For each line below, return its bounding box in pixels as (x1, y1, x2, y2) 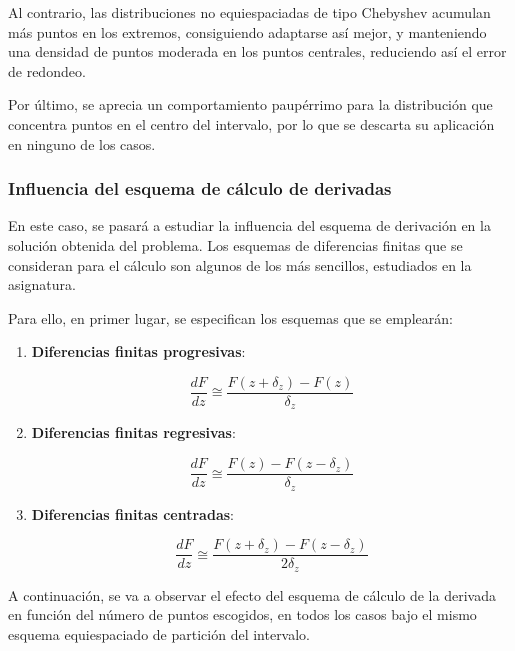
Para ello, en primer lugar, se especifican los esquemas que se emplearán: (8, 307, 453, 328)
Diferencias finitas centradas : (31, 503, 234, 524)
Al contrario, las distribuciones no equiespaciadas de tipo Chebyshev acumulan (8, 2, 491, 22)
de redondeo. (8, 60, 86, 81)
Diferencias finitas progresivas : (31, 341, 246, 362)
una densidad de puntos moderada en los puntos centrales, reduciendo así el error (8, 41, 507, 62)
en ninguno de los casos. (8, 133, 156, 154)
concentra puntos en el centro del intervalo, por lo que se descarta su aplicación (8, 113, 495, 134)
